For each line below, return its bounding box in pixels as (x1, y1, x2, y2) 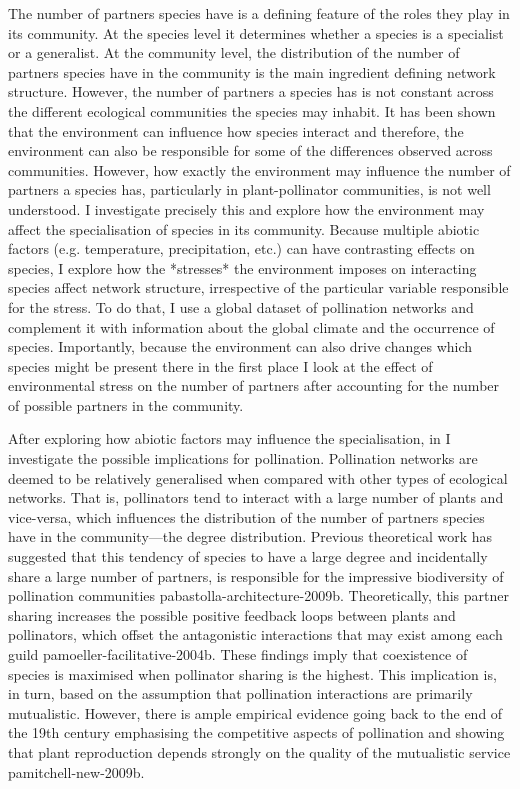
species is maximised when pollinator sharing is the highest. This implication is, (8, 663, 497, 684)
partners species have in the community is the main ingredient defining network (8, 61, 496, 82)
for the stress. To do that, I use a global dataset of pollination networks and (8, 296, 474, 317)
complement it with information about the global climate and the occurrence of (8, 316, 495, 337)
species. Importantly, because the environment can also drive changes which (8, 336, 473, 357)
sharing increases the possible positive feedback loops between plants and (8, 604, 456, 625)
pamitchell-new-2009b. (8, 761, 145, 782)
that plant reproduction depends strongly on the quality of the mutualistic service (8, 741, 511, 762)
